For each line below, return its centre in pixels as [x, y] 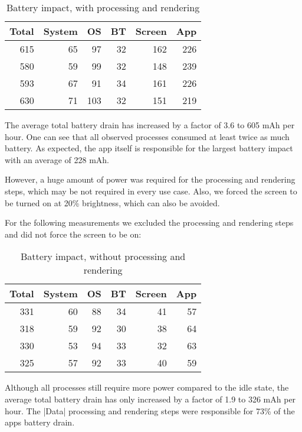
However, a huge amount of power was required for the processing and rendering [150, 179]
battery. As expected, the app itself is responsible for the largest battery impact [149, 148]
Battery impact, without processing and [103, 256]
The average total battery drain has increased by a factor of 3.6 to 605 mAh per [150, 125]
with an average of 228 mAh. [57, 159]
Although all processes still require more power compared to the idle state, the [147, 387]
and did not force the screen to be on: [73, 234]
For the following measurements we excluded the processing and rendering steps [149, 223]
